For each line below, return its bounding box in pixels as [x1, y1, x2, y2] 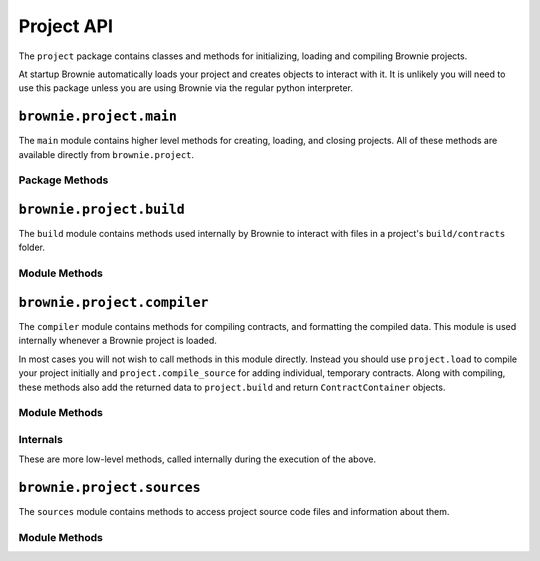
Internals [18, 432, 64, 446]
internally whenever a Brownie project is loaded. [18, 335, 217, 347]
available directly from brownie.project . [18, 148, 195, 160]
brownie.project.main [18, 108, 177, 125]
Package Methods [18, 173, 109, 187]
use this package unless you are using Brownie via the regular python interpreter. [18, 82, 354, 94]
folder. [18, 241, 45, 254]
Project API [18, 15, 114, 37]
